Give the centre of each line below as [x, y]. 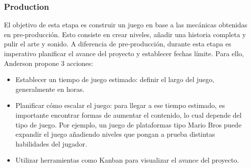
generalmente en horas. [50, 89]
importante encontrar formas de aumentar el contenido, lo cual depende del [128, 115]
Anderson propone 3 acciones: [49, 63]
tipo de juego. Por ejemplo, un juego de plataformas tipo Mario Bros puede [128, 124]
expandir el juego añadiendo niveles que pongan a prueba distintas [115, 134]
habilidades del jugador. [51, 143]
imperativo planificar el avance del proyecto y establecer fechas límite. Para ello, [124, 53]
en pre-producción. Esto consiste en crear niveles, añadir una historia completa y [125, 34]
